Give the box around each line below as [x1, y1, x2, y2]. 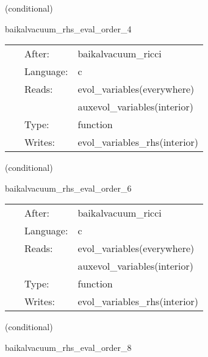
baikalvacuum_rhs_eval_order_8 [5, 341, 132, 353]
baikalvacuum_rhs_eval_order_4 [5, 22, 132, 35]
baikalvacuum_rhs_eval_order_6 [5, 181, 132, 194]
